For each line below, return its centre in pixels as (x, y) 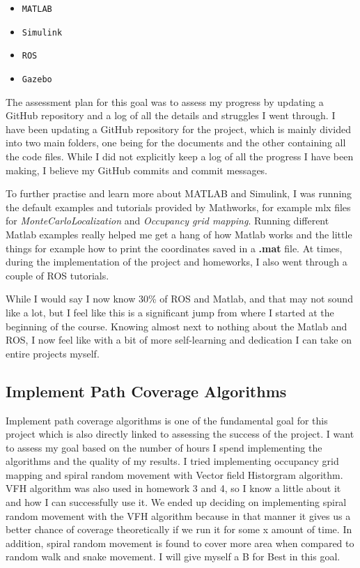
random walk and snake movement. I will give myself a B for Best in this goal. (173, 557)
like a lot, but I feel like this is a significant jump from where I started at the (170, 312)
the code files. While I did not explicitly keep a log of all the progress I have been (180, 156)
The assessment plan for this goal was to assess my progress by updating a (165, 101)
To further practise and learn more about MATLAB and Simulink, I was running (179, 193)
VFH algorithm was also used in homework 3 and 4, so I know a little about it (173, 488)
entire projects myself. (53, 353)
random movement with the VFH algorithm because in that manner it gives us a (178, 515)
